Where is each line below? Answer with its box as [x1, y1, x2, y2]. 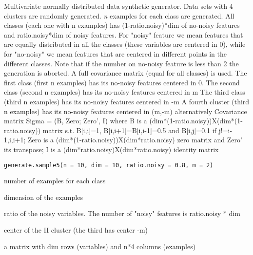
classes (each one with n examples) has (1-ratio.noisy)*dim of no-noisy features [4, 20, 240, 30]
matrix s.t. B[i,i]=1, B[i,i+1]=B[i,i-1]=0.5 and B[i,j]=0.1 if [42, 125, 216, 135]
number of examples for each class [4, 176, 106, 186]
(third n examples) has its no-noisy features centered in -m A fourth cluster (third [4, 96, 250, 106]
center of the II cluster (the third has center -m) [4, 224, 148, 235]
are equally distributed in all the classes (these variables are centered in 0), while [4, 39, 246, 49]
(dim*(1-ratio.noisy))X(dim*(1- [149, 116, 243, 126]
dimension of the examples [4, 192, 83, 202]
